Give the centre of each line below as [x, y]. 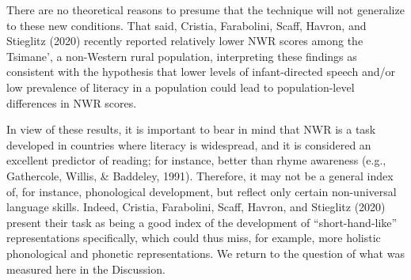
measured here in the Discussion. [86, 269]
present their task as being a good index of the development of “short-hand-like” [202, 222]
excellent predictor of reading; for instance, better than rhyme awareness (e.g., [196, 160]
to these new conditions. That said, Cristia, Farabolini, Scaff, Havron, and [186, 25]
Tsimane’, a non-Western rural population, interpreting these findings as [182, 56]
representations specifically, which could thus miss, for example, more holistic [194, 238]
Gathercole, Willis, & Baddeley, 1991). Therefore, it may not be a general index [200, 175]
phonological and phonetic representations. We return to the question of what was [205, 253]
